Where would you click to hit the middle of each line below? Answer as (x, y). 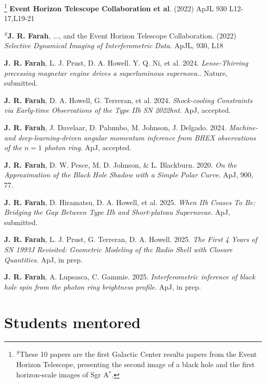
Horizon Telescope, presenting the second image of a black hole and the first (135, 364)
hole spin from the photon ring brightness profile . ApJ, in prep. (103, 286)
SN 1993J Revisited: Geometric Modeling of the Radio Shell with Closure (118, 249)
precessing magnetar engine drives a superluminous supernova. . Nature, (116, 73)
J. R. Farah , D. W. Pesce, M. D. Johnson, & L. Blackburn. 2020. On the (120, 164)
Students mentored (73, 322)
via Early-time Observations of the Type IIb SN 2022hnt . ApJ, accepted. (117, 110)
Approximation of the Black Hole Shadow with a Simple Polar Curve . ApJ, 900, (129, 175)
